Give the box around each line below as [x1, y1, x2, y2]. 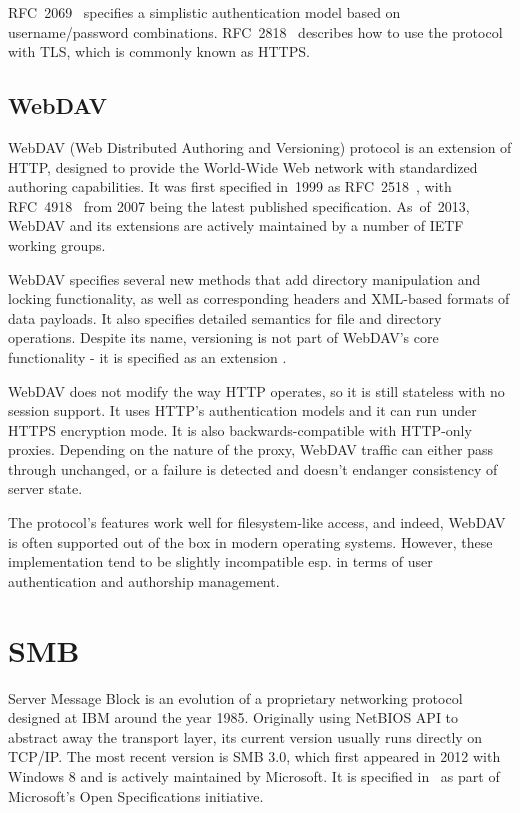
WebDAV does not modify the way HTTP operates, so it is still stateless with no [8, 380, 505, 401]
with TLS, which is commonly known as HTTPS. [8, 41, 310, 62]
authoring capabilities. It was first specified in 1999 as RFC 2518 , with [8, 176, 452, 197]
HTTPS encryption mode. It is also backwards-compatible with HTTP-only [8, 419, 472, 440]
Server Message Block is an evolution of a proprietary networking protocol [8, 687, 463, 708]
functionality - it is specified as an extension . [8, 346, 287, 367]
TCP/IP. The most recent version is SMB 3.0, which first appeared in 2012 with [8, 746, 501, 767]
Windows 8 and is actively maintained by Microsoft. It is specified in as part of [8, 765, 500, 786]
